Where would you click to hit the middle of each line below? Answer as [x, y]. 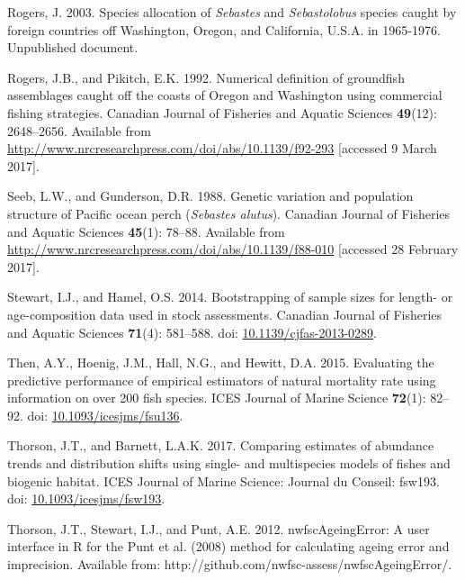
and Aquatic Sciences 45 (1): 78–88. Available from [146, 231]
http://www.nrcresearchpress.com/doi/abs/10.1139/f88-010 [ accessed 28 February [233, 249]
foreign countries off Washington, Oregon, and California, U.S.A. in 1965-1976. [224, 29]
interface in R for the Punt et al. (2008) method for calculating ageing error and [228, 546]
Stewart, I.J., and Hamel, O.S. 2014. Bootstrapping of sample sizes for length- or [230, 297]
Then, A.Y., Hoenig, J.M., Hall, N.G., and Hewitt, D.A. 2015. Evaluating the [221, 362]
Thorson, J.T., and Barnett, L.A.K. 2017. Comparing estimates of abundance [221, 445]
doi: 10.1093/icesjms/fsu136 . [105, 415]
